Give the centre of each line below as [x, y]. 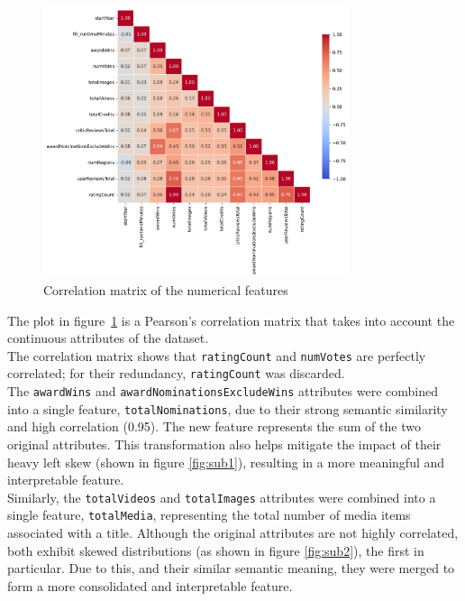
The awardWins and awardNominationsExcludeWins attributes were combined [223, 391]
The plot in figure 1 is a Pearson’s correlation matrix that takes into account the [231, 320]
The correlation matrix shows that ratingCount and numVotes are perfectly [217, 355]
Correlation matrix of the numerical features [166, 290]
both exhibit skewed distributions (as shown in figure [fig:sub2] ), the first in [216, 550]
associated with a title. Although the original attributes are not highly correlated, [233, 533]
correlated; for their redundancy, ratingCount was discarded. [176, 373]
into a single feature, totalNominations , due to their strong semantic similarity [228, 408]
